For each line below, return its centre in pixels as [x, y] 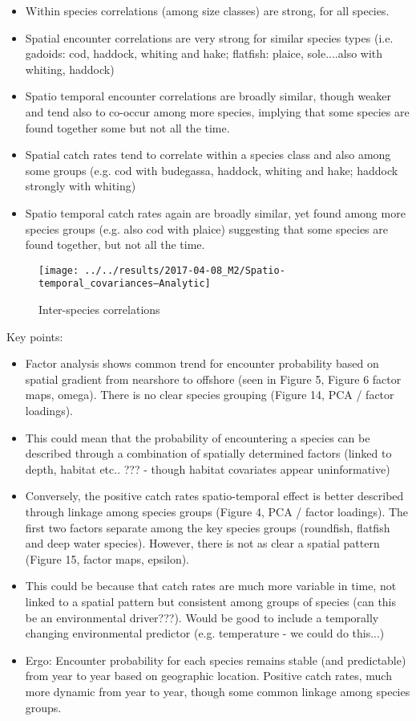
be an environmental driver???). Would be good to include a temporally [202, 617]
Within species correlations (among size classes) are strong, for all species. [207, 10]
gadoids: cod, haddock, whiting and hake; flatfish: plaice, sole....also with [204, 53]
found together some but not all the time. [127, 127]
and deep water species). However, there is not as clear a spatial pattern [202, 543]
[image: [59, 270]
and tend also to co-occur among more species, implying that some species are [217, 111]
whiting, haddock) [70, 69]
